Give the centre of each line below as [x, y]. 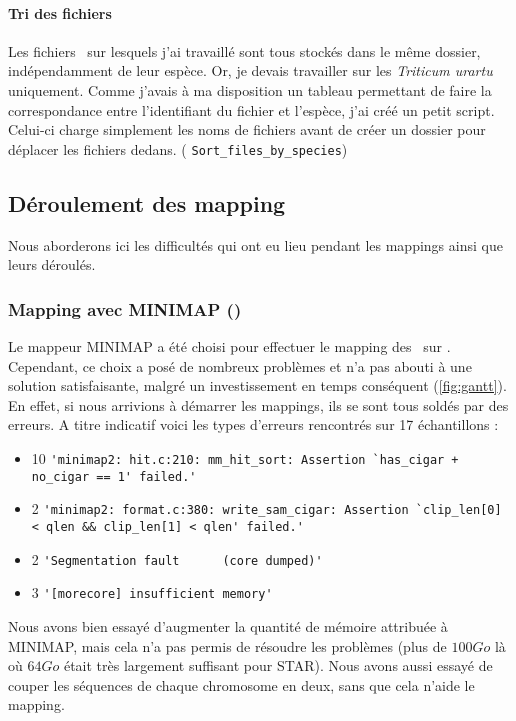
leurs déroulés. [52, 264]
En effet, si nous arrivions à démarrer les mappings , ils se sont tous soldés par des [258, 404]
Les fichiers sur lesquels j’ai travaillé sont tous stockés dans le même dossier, [244, 50]
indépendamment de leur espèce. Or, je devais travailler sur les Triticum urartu [250, 70]
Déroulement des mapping [147, 202]
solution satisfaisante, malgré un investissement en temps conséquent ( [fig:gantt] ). [257, 385]
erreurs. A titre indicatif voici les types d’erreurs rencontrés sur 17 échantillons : [253, 424]
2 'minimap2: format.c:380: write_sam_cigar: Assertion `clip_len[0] [266, 508]
